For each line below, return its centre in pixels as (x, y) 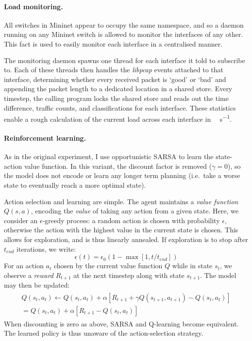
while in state (192, 266)
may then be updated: (37, 285)
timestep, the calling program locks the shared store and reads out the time (116, 98)
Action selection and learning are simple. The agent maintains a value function (121, 201)
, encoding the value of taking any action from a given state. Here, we (134, 211)
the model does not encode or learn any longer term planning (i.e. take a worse (122, 175)
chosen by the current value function (108, 266)
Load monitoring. (34, 6)
